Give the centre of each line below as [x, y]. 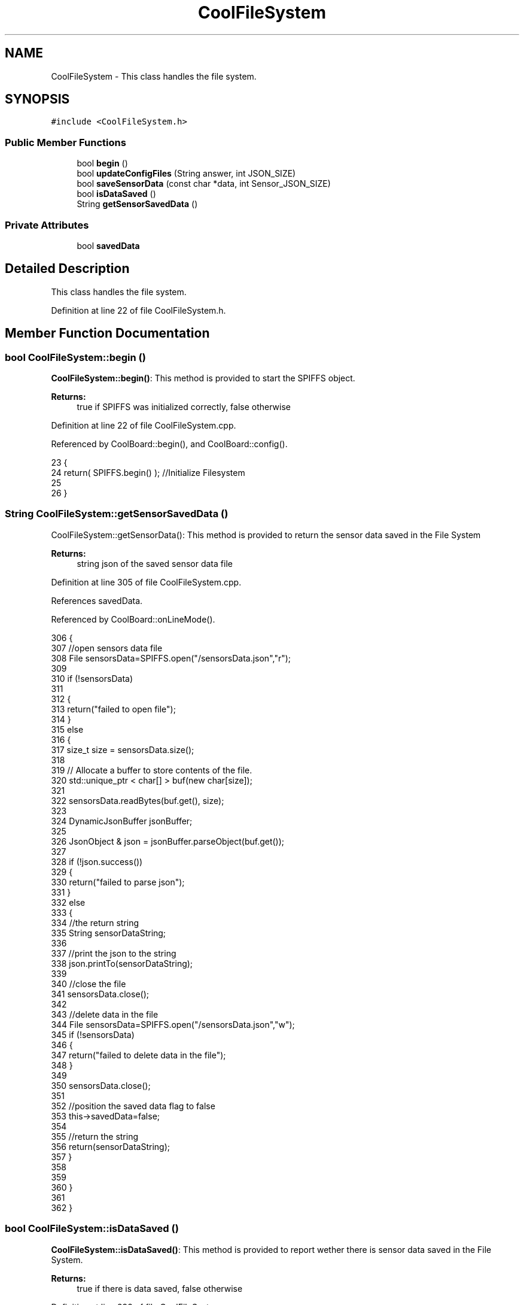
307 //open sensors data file [107, 648]
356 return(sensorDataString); [111, 1146]
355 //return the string [95, 1136]
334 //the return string [95, 922]
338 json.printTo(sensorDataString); [122, 963]
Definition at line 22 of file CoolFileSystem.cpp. [144, 425]
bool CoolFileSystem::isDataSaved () [92, 1229]
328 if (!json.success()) [97, 861]
